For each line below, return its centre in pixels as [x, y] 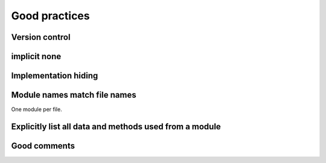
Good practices [50, 16]
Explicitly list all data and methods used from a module [116, 126]
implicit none [36, 56]
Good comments [43, 146]
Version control [41, 37]
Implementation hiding [55, 76]
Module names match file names [74, 95]
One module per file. [37, 109]
